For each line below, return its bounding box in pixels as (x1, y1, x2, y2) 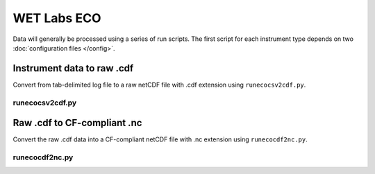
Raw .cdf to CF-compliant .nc (12, 117, 142, 129)
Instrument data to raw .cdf (12, 62, 134, 74)
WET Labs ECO (12, 10, 101, 26)
